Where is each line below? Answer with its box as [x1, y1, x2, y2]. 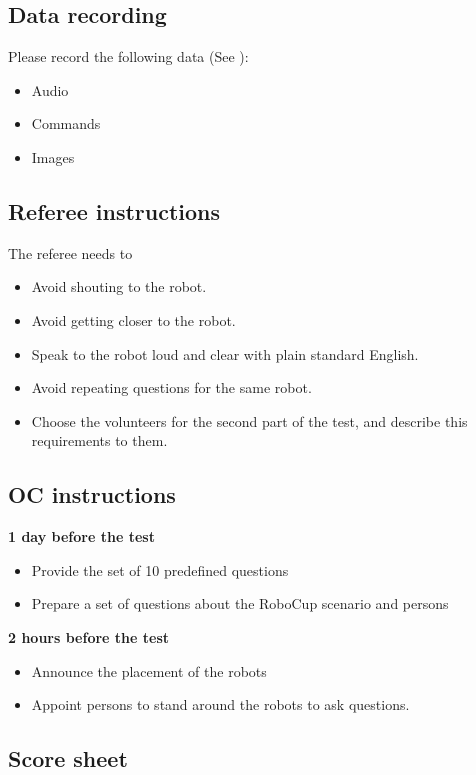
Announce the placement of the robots [31, 660, 267, 681]
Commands [31, 113, 101, 134]
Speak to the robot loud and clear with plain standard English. [31, 343, 419, 364]
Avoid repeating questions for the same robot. [31, 377, 312, 398]
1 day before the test [8, 526, 155, 547]
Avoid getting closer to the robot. [31, 309, 236, 330]
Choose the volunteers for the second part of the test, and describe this [31, 410, 468, 431]
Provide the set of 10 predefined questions [31, 559, 289, 580]
